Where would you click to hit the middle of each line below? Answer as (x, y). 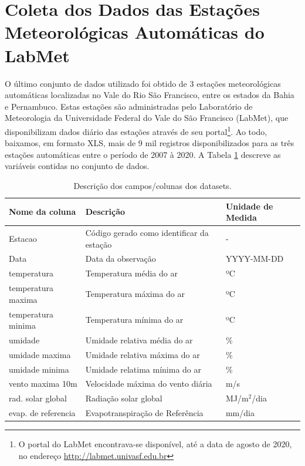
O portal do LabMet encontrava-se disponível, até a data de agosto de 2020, (155, 444)
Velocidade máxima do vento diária (149, 384)
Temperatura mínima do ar (134, 320)
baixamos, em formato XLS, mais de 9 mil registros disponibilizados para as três (150, 143)
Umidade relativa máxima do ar (143, 354)
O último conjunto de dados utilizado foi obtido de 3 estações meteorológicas (143, 83)
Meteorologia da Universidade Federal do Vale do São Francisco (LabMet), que (147, 118)
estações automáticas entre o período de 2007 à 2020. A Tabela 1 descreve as (143, 154)
